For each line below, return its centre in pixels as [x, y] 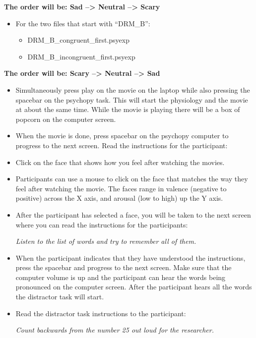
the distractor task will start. [60, 297]
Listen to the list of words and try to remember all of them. [106, 241]
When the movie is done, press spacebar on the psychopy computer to [122, 136]
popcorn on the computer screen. [66, 119]
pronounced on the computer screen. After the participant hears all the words [134, 287]
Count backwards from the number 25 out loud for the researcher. [115, 330]
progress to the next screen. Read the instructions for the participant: [122, 145]
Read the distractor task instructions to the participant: [101, 313]
